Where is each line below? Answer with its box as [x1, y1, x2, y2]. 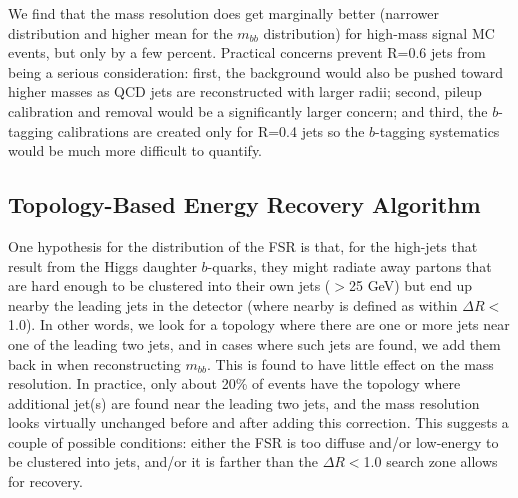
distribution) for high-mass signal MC [263, 22, 495, 43]
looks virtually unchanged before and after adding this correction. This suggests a [8, 412, 509, 433]
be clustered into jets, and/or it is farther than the [8, 451, 318, 472]
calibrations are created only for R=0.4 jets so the [57, 120, 365, 141]
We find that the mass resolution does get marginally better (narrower [8, 3, 440, 23]
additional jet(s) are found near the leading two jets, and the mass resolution [8, 392, 480, 413]
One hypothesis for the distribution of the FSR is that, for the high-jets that [8, 235, 478, 256]
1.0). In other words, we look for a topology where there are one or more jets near [8, 314, 510, 335]
